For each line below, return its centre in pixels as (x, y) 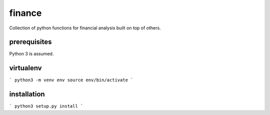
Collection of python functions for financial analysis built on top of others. (85, 28)
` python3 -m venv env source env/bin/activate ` (71, 80)
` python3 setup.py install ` (46, 106)
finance (25, 13)
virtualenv (25, 68)
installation (27, 94)
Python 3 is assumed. (31, 54)
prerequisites (30, 42)
